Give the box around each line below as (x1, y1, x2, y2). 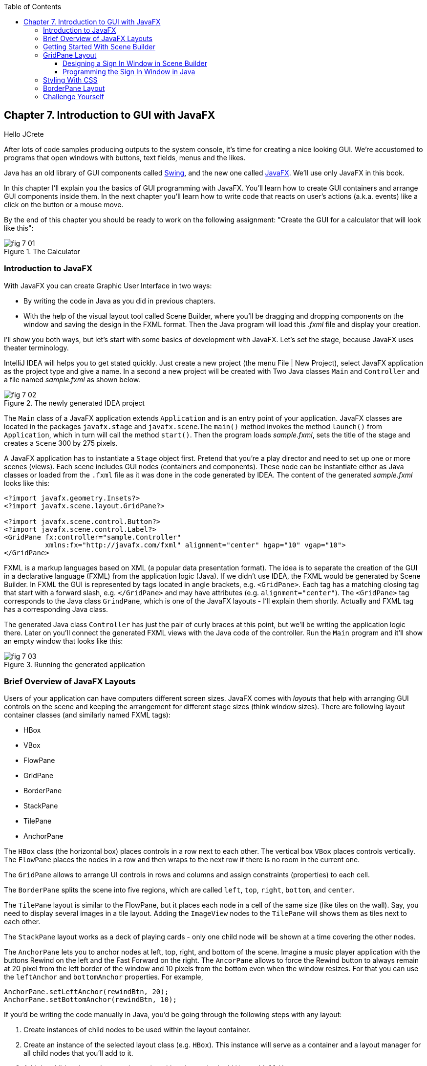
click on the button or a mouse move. (4, 200, 124, 209)
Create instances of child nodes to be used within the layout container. (23, 1025, 251, 1034)
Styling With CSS (43, 76, 98, 84)
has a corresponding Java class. (4, 605, 108, 613)
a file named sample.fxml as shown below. (4, 375, 141, 384)
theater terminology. (4, 343, 69, 352)
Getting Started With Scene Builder (43, 43, 155, 51)
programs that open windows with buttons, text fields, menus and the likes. (4, 153, 246, 162)
